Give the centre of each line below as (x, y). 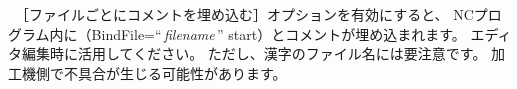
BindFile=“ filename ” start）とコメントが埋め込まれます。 (278, 33)
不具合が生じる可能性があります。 (175, 72)
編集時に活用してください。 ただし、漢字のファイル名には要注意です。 (254, 53)
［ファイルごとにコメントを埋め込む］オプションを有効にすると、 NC (247, 14)
